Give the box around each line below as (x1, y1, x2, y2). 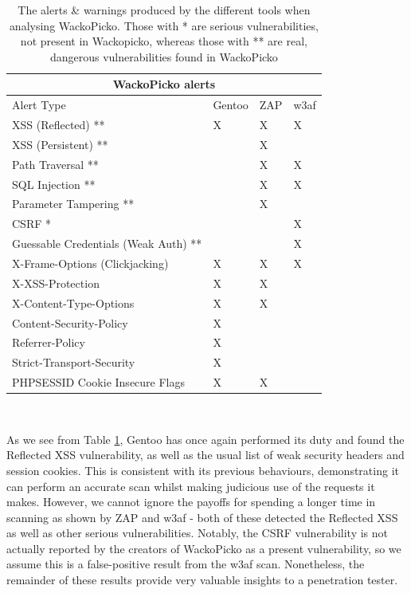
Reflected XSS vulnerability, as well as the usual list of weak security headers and (6, 446, 405, 463)
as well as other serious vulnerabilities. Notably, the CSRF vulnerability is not (6, 524, 388, 541)
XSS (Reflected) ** (12, 116, 105, 133)
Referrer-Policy (12, 334, 85, 351)
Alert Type (12, 96, 66, 113)
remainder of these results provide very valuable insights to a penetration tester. (6, 571, 398, 588)
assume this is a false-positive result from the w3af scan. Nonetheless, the (6, 556, 365, 572)
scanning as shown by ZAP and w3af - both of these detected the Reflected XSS (6, 509, 398, 525)
